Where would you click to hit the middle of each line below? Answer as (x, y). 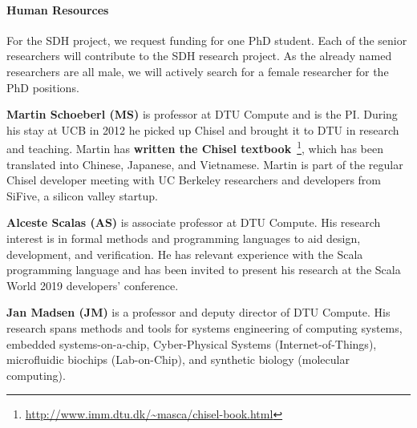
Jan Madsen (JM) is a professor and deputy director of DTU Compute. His (198, 312)
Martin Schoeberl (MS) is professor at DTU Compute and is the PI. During (202, 114)
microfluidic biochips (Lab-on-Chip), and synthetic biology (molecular (178, 359)
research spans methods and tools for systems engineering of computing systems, (204, 327)
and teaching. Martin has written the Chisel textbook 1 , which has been (195, 147)
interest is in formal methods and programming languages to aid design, (184, 238)
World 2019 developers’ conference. (93, 285)
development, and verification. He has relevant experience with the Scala (185, 254)
